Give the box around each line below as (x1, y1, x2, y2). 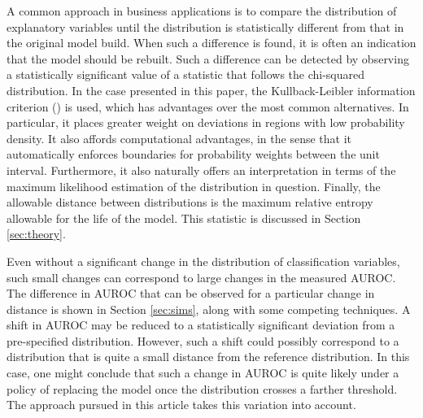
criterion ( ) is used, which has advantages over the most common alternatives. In (7, 98, 409, 115)
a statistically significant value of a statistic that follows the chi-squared (7, 66, 365, 83)
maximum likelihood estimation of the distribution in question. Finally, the (7, 177, 381, 194)
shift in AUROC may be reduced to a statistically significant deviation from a (7, 316, 395, 333)
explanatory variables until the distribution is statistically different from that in (7, 18, 404, 35)
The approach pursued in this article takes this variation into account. (7, 396, 356, 413)
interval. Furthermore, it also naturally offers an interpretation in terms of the (7, 161, 396, 178)
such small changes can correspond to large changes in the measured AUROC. (7, 268, 396, 285)
